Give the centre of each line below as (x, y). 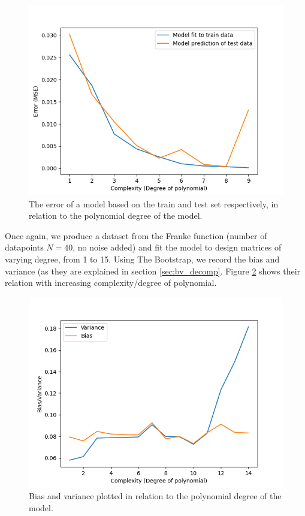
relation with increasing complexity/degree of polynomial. (111, 283)
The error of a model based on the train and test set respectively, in (154, 203)
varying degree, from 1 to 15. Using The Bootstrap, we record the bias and (142, 259)
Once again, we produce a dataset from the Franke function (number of (136, 235)
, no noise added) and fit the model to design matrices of (177, 247)
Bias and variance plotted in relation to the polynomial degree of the (155, 496)
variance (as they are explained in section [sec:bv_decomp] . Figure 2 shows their (153, 271)
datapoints (24, 247)
